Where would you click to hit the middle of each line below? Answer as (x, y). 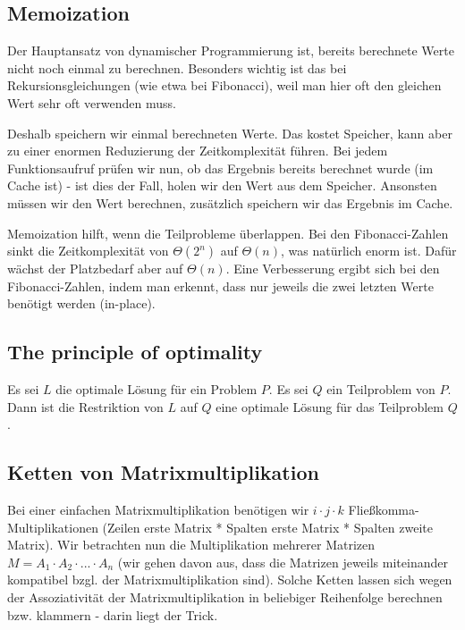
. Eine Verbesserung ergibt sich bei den (333, 269)
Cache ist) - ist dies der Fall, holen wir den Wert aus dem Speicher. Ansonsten (222, 185)
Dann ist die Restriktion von (85, 406)
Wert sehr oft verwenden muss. (92, 102)
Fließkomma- (384, 510)
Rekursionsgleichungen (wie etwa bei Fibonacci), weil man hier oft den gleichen (224, 85)
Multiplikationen (53, 527)
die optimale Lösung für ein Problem (156, 389)
